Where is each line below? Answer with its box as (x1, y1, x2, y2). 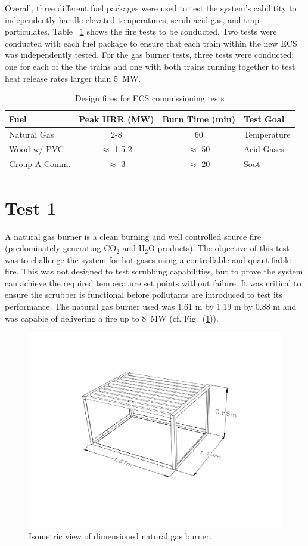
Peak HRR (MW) (79, 112, 154, 125)
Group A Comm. (9, 158, 71, 170)
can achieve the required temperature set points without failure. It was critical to (5, 276, 301, 289)
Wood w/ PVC (9, 143, 64, 155)
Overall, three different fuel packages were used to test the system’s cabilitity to (5, 2, 297, 14)
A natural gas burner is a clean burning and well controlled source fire (5, 230, 262, 242)
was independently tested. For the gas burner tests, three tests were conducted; (5, 48, 294, 61)
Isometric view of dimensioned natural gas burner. (29, 530, 212, 542)
